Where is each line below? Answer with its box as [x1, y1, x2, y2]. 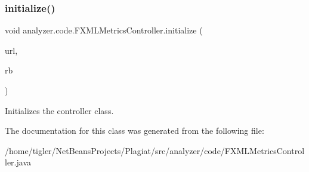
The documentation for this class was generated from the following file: [5, 124, 264, 137]
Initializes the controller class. [5, 104, 114, 116]
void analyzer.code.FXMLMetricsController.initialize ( [5, 24, 203, 36]
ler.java [5, 156, 31, 168]
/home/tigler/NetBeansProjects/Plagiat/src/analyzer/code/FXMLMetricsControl [5, 144, 305, 156]
